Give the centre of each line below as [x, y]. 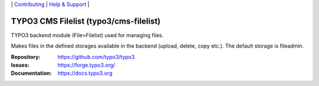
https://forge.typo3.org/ [86, 65]
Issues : [20, 65]
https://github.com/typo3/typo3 [96, 57]
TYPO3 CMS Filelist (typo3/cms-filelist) [86, 21]
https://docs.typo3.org [85, 73]
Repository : [26, 57]
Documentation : [31, 73]
